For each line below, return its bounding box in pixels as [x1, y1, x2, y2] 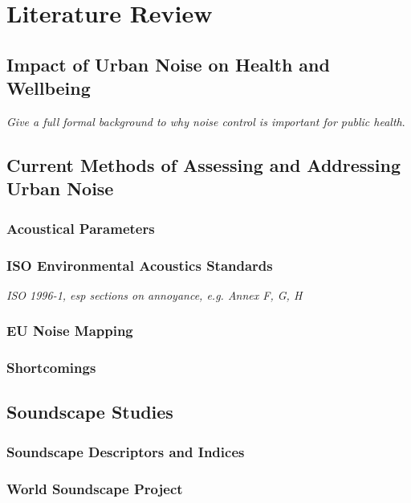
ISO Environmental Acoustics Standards [6, 255, 273, 275]
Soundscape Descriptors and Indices [6, 441, 245, 461]
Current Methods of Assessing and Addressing [6, 152, 401, 177]
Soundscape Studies [6, 399, 173, 424]
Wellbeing [6, 76, 91, 100]
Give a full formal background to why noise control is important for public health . [6, 112, 405, 129]
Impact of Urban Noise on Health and [6, 51, 330, 76]
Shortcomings [6, 358, 96, 378]
